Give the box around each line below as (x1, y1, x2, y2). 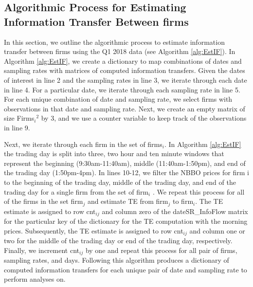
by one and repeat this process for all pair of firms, (85, 245, 237, 255)
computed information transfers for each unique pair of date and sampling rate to (4, 264, 247, 274)
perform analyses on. (4, 274, 66, 284)
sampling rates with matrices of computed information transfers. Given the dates (4, 65, 245, 75)
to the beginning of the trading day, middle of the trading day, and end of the (4, 177, 236, 187)
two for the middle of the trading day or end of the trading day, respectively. (4, 235, 233, 246)
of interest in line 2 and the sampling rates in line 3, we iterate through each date (4, 74, 247, 85)
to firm (173, 196, 194, 206)
